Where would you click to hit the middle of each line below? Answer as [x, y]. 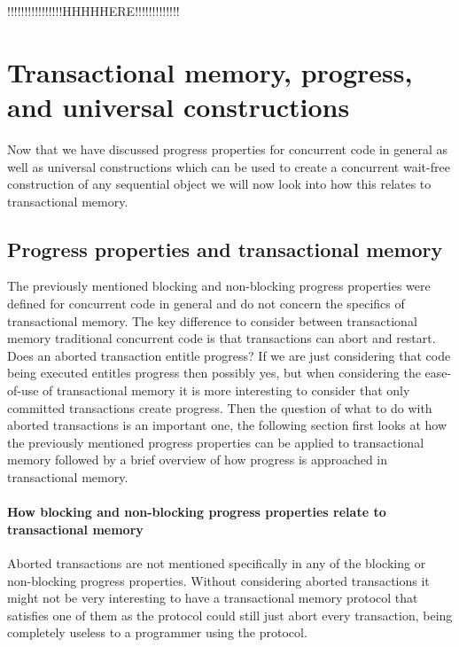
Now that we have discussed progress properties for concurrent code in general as [228, 148]
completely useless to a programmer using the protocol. [157, 632]
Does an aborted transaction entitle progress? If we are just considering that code [229, 355]
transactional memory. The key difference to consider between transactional [212, 320]
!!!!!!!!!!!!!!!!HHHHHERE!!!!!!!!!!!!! [93, 11]
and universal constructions [179, 106]
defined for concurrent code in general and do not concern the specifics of [206, 304]
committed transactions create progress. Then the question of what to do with [220, 407]
